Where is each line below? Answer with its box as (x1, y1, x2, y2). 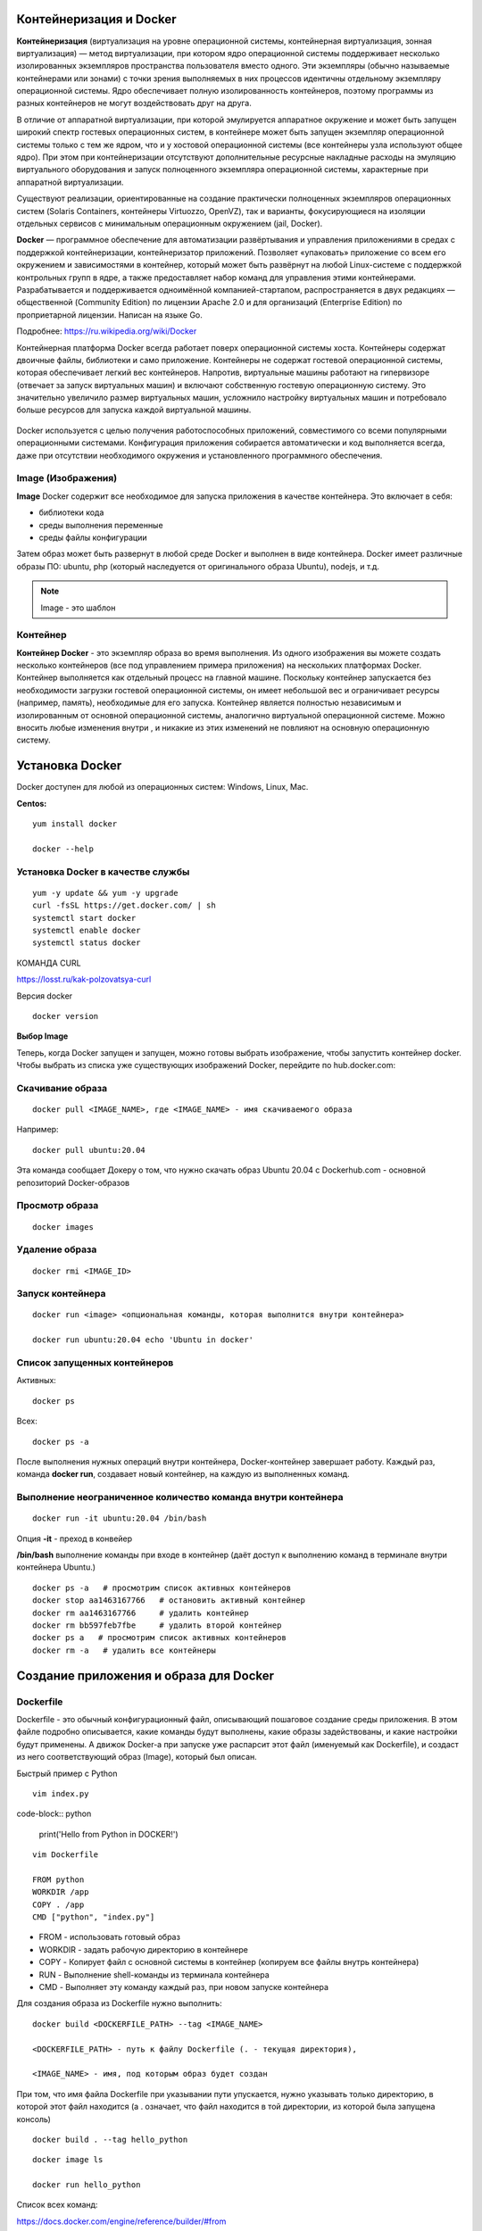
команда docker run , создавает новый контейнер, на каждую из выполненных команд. (16, 1469, 350, 1480)
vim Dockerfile (32, 1850, 99, 1860)
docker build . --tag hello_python (32, 2134, 188, 2144)
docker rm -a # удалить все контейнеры (32, 1645, 216, 1655)
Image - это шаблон (40, 602, 116, 613)
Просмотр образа (16, 1199, 99, 1212)
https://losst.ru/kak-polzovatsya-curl (16, 974, 152, 985)
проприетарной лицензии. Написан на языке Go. (16, 309, 203, 320)
